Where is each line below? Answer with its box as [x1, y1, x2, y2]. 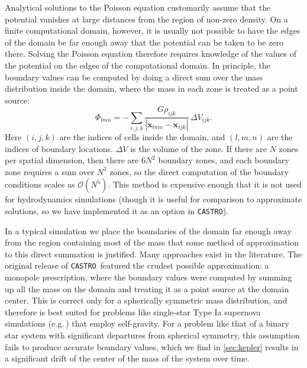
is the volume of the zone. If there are [130, 142, 267, 154]
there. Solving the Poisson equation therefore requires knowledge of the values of [5, 47, 297, 60]
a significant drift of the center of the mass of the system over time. [5, 352, 250, 364]
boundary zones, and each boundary [158, 154, 289, 166]
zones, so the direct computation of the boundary [109, 165, 289, 177]
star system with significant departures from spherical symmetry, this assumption [5, 329, 300, 341]
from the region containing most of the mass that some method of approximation [5, 236, 299, 248]
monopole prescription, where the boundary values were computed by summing [5, 271, 292, 283]
